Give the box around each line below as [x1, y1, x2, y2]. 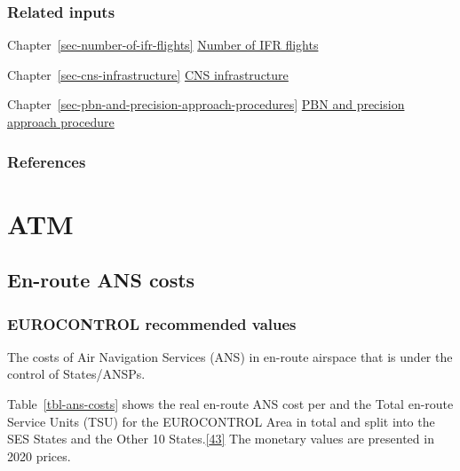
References [7, 150, 86, 172]
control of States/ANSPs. [7, 365, 146, 383]
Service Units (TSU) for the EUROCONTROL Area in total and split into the [7, 412, 435, 430]
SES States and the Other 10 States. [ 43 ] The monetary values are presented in [7, 429, 434, 448]
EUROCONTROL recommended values [7, 312, 297, 334]
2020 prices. [7, 446, 71, 465]
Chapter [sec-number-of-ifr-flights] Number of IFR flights [7, 35, 319, 54]
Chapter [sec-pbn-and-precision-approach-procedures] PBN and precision [7, 95, 405, 114]
